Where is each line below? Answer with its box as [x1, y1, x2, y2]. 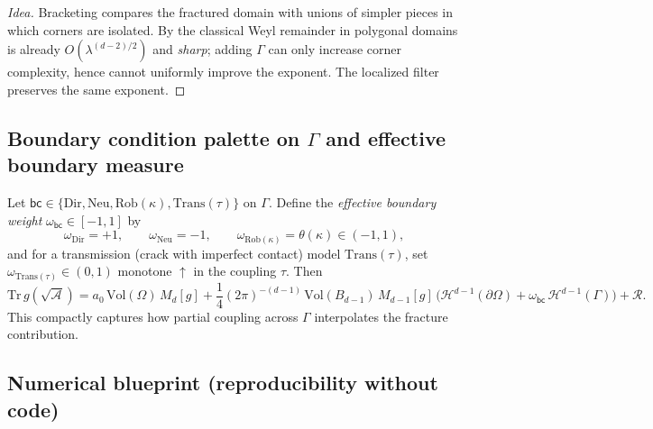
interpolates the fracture [314, 306, 448, 325]
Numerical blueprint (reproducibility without [7, 369, 438, 397]
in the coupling [193, 261, 277, 280]
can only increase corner [268, 40, 401, 59]
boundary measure [7, 151, 184, 178]
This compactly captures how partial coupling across [7, 306, 299, 325]
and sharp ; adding [152, 40, 253, 59]
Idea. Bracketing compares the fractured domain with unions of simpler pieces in [7, 3, 453, 21]
